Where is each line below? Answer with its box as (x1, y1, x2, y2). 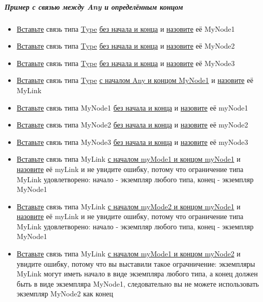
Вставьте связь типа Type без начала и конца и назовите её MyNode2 (16, 40, 235, 51)
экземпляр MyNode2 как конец (16, 288, 113, 299)
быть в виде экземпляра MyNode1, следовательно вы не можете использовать (16, 278, 259, 289)
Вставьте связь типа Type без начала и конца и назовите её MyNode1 (16, 23, 235, 34)
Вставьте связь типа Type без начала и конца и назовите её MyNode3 (16, 57, 235, 68)
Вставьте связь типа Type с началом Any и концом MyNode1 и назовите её (16, 75, 253, 85)
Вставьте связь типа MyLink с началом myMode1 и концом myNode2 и (16, 248, 241, 259)
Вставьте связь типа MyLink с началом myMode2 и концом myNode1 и (16, 201, 241, 211)
